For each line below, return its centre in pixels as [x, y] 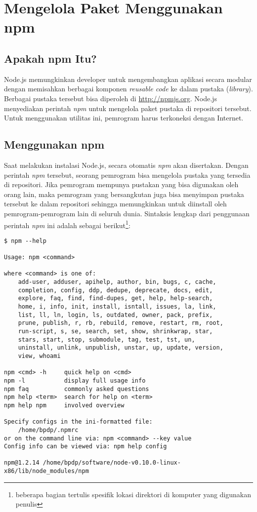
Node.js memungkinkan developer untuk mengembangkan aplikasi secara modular [128, 79]
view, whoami [39, 356]
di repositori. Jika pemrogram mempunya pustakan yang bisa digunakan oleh [121, 184]
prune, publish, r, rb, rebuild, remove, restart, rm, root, [121, 323]
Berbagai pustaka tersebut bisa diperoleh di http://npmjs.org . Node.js [110, 98]
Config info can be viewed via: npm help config [86, 447]
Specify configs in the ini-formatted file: [78, 422]
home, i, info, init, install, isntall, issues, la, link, [117, 307]
